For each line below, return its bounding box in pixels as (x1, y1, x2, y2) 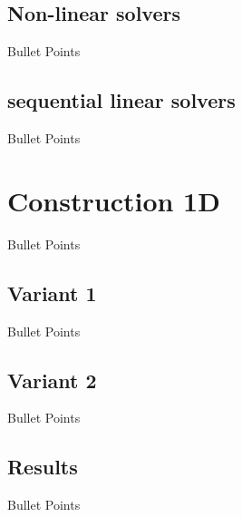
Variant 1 (7, 278, 97, 307)
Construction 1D (7, 181, 220, 219)
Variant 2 (7, 366, 97, 394)
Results (7, 453, 78, 481)
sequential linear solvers (7, 86, 236, 114)
